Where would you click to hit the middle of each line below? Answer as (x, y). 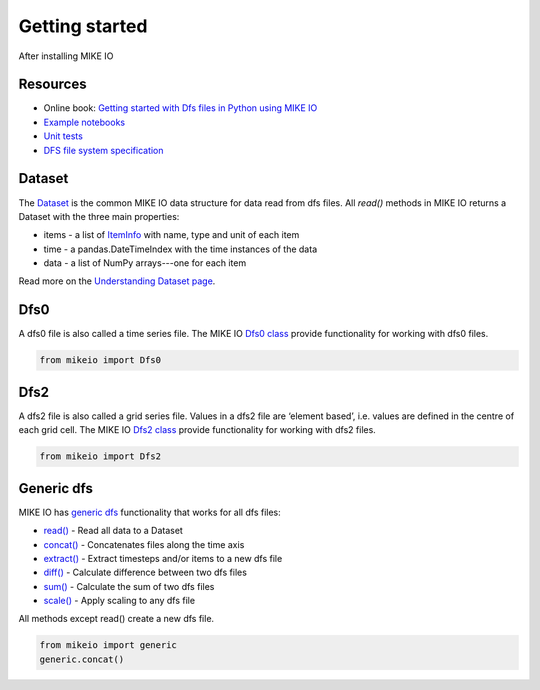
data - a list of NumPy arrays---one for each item (145, 263)
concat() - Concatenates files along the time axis (144, 544)
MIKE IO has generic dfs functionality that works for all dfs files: (150, 512)
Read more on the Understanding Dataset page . (117, 281)
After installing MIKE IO (66, 56)
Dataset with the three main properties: (99, 216)
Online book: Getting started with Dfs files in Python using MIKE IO (180, 108)
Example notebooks (84, 122)
